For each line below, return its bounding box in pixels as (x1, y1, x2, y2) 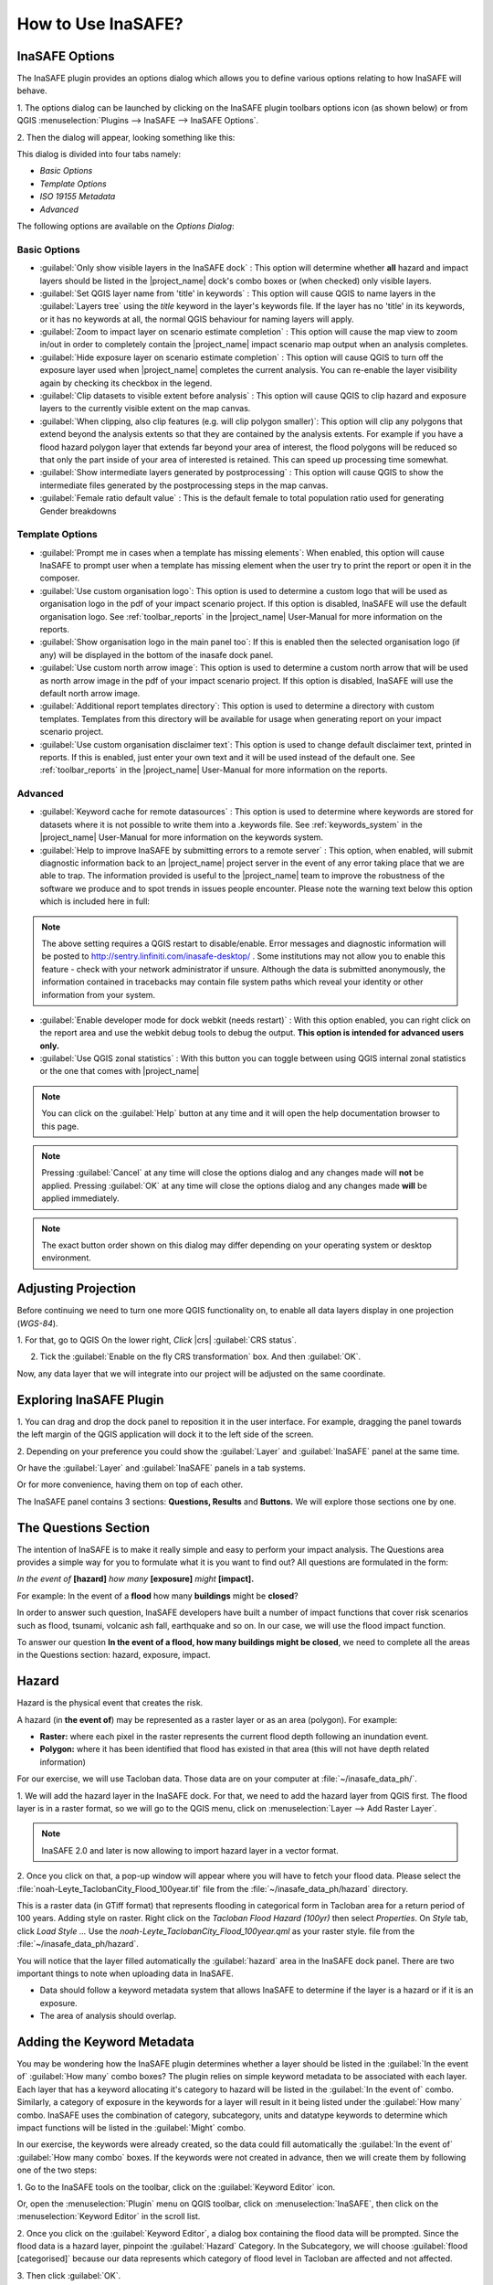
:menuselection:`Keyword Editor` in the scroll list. (16, 2211, 201, 2222)
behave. (16, 85, 47, 96)
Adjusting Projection (16, 1281, 137, 1297)
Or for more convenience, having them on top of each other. (16, 1479, 244, 1490)
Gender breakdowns (39, 505, 117, 516)
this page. (41, 1121, 79, 1132)
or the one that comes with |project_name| (39, 1066, 200, 1077)
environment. (41, 1252, 91, 1263)
